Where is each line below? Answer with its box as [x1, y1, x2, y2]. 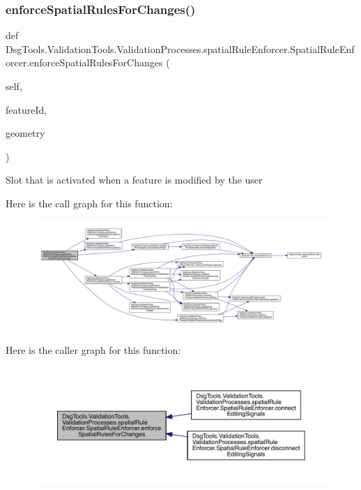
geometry [6, 126, 45, 140]
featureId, [6, 102, 47, 117]
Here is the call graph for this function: [6, 195, 173, 210]
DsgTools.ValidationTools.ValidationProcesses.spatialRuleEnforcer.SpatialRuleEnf [6, 41, 355, 56]
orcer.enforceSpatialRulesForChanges [6, 55, 163, 70]
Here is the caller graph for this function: [6, 342, 181, 357]
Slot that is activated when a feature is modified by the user [6, 172, 263, 187]
